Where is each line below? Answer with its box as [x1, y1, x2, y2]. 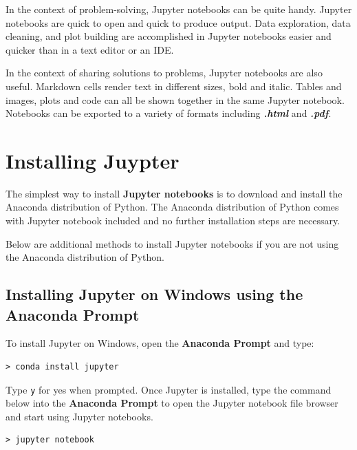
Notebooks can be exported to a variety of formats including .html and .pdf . [6, 106, 332, 120]
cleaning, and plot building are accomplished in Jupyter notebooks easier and [6, 29, 332, 43]
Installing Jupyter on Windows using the [6, 283, 303, 305]
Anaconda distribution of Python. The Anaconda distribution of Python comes [6, 200, 339, 214]
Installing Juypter [6, 146, 180, 174]
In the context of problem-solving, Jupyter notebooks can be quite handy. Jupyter [6, 2, 352, 16]
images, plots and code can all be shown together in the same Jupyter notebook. [6, 92, 345, 107]
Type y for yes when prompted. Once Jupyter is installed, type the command [6, 382, 332, 396]
